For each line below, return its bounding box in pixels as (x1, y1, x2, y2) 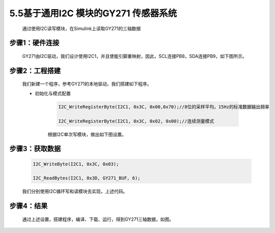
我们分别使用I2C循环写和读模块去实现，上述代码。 (22, 188, 128, 194)
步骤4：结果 (9, 201, 48, 211)
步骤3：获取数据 (9, 144, 61, 153)
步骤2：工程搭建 (9, 66, 61, 75)
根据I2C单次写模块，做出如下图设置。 (47, 131, 127, 137)
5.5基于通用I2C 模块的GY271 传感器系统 (9, 8, 177, 19)
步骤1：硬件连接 (9, 39, 60, 47)
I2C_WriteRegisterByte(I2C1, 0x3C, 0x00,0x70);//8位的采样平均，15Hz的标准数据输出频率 (58, 104, 269, 109)
